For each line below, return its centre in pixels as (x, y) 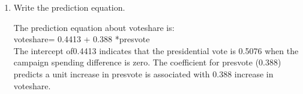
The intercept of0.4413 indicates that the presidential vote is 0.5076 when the (156, 50)
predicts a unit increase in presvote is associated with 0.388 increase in (143, 73)
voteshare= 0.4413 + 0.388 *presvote (82, 39)
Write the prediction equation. (69, 7)
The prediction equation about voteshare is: (94, 27)
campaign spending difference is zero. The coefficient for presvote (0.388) (147, 62)
